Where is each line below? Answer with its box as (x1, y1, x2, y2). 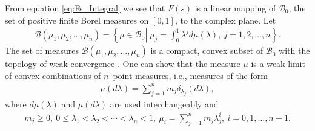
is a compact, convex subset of (150, 44, 264, 57)
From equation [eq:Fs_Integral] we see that (5, 2, 165, 14)
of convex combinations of (5, 69, 101, 81)
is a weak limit (251, 57, 305, 70)
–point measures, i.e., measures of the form (108, 69, 268, 81)
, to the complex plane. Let (174, 13, 276, 26)
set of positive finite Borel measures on (5, 13, 149, 26)
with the (279, 44, 310, 57)
